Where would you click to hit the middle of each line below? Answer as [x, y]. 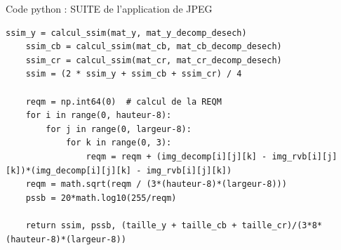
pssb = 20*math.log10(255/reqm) [101, 198]
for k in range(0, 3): [119, 143]
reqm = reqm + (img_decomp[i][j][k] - [176, 156]
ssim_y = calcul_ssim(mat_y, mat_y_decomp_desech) [126, 33]
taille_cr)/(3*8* [282, 225]
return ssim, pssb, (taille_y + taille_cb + [131, 225]
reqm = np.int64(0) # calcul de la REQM [123, 101]
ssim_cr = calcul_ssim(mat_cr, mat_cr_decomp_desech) [154, 60]
